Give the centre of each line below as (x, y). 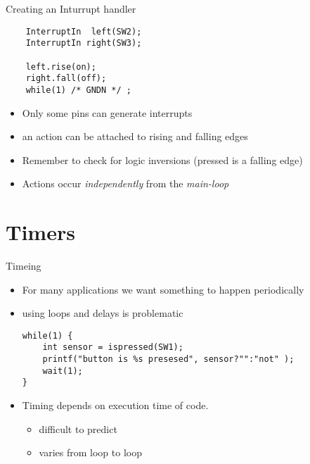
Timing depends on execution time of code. (115, 405)
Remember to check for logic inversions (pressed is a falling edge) (162, 159)
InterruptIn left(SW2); (84, 31)
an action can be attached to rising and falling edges (135, 136)
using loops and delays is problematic (103, 313)
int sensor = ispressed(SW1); (113, 347)
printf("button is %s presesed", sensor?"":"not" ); (168, 359)
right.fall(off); (66, 79)
